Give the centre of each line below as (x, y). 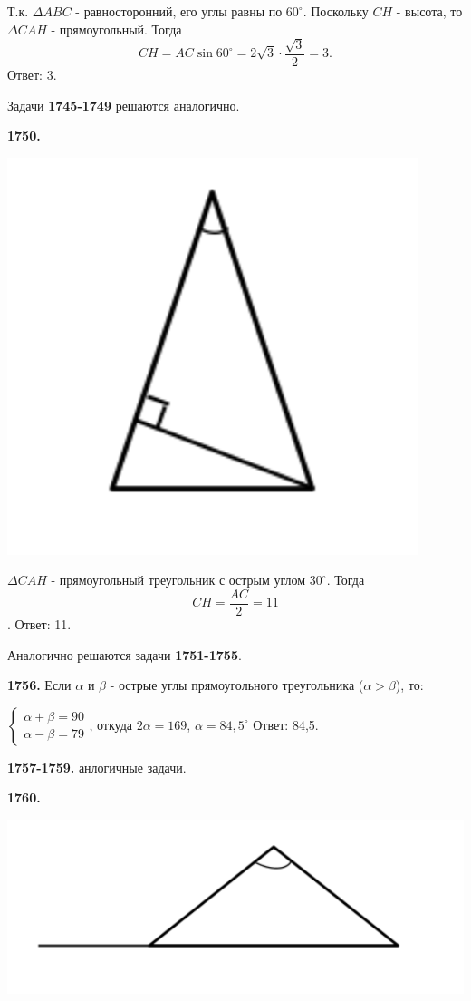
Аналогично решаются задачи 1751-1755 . (125, 654)
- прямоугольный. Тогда (116, 29)
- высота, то (429, 11)
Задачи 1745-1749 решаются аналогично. (124, 105)
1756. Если (39, 685)
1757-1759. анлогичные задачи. (97, 767)
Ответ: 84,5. (286, 724)
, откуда (111, 724)
